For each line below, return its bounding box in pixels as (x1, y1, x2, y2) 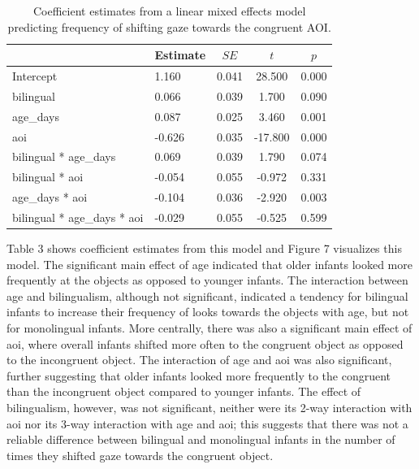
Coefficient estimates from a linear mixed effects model (32, 2, 306, 19)
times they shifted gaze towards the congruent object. (6, 446, 274, 463)
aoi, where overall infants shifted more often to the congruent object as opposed (6, 335, 404, 352)
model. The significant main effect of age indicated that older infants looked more (6, 255, 413, 272)
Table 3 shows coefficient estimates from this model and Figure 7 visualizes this (6, 240, 402, 257)
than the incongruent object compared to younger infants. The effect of (6, 383, 361, 400)
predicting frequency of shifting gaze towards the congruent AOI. (7, 18, 331, 35)
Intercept (12, 67, 58, 85)
